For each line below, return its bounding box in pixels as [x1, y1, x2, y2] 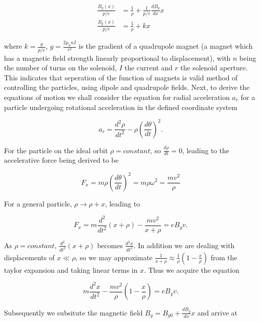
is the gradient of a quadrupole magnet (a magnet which [78, 41, 253, 51]
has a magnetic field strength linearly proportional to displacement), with [4, 52, 231, 63]
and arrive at [197, 307, 238, 317]
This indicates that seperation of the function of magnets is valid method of [4, 72, 238, 82]
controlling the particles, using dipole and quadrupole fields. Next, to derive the [4, 82, 250, 92]
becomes [97, 240, 123, 250]
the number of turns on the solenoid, [4, 62, 117, 73]
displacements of [4, 252, 55, 262]
